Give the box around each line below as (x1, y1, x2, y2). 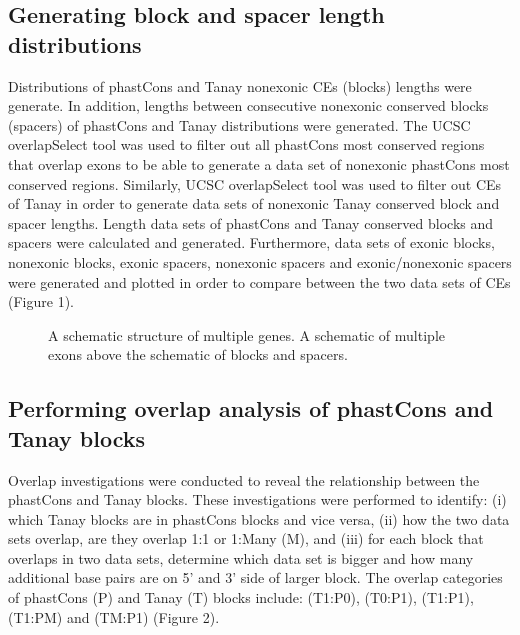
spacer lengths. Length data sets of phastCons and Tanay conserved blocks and (8, 212, 494, 233)
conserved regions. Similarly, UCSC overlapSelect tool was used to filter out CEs (8, 173, 502, 194)
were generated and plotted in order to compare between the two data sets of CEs (8, 271, 511, 292)
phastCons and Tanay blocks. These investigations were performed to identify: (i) (8, 489, 507, 510)
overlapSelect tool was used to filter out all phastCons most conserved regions (8, 134, 485, 155)
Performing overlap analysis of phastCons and (8, 393, 494, 424)
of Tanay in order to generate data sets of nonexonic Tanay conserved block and (8, 193, 500, 214)
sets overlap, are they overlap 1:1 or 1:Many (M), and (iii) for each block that (8, 528, 484, 549)
